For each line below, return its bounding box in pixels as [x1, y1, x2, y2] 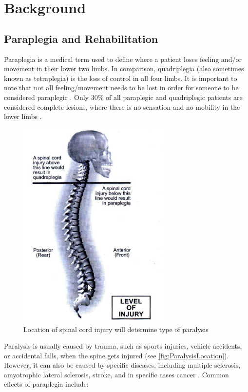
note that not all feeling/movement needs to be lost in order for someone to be [4, 82, 239, 93]
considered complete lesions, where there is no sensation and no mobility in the [4, 101, 240, 112]
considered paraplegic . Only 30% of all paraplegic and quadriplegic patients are [4, 92, 243, 102]
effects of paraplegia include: [4, 379, 89, 389]
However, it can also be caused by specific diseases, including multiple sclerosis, [4, 360, 241, 370]
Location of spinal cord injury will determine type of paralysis [23, 324, 209, 334]
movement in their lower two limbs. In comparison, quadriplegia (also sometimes [4, 63, 244, 74]
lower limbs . [4, 111, 42, 121]
